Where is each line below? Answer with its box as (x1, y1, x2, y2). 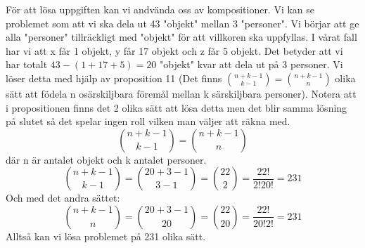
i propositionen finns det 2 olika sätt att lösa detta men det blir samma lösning (6, 100, 347, 115)
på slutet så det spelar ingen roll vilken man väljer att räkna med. (6, 114, 290, 129)
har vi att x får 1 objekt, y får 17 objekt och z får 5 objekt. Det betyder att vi (6, 43, 343, 58)
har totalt (6, 57, 48, 72)
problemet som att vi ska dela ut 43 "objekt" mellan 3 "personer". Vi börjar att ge (6, 15, 359, 30)
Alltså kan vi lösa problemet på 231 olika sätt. (6, 228, 206, 243)
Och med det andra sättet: (6, 190, 120, 205)
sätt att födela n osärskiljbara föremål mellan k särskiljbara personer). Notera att (6, 86, 357, 100)
